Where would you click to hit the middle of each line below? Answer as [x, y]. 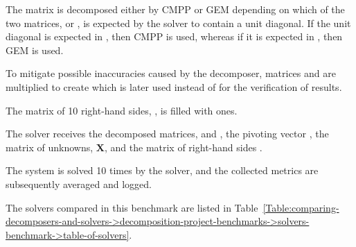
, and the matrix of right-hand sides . [183, 147]
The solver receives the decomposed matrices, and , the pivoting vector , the [167, 134]
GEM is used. [35, 50]
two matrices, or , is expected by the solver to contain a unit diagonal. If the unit [178, 23]
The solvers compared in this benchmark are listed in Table [132, 207]
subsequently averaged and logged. [79, 184]
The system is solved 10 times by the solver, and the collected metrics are [162, 170]
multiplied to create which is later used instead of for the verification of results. [174, 86]
